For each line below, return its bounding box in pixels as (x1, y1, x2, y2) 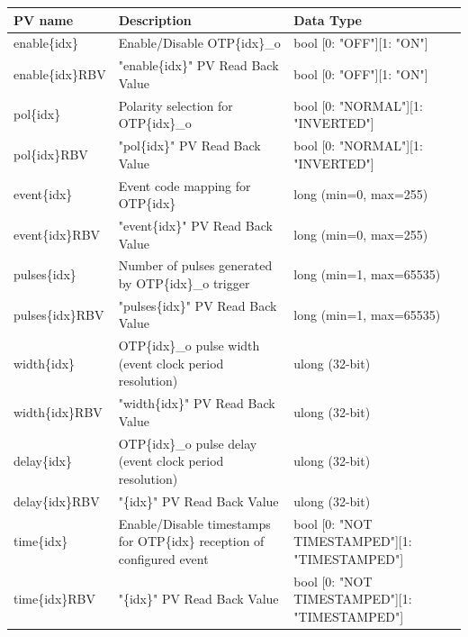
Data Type (293, 10, 362, 29)
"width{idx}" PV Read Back (118, 394, 275, 413)
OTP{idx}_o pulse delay (118, 433, 257, 452)
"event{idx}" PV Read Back (118, 215, 273, 234)
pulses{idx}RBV (13, 305, 104, 323)
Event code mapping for (118, 176, 251, 195)
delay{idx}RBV (13, 491, 100, 510)
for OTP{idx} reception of (118, 532, 265, 551)
